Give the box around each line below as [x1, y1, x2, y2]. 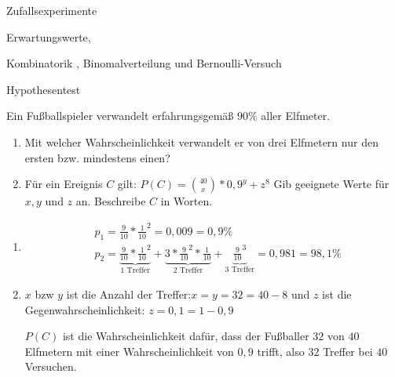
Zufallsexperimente [6, 2, 97, 18]
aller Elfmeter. [261, 107, 331, 124]
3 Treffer [225, 266, 255, 274]
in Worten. [160, 193, 213, 209]
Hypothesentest [6, 81, 81, 97]
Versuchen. [24, 358, 77, 375]
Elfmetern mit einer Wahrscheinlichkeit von [24, 343, 234, 359]
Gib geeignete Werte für [273, 176, 390, 192]
